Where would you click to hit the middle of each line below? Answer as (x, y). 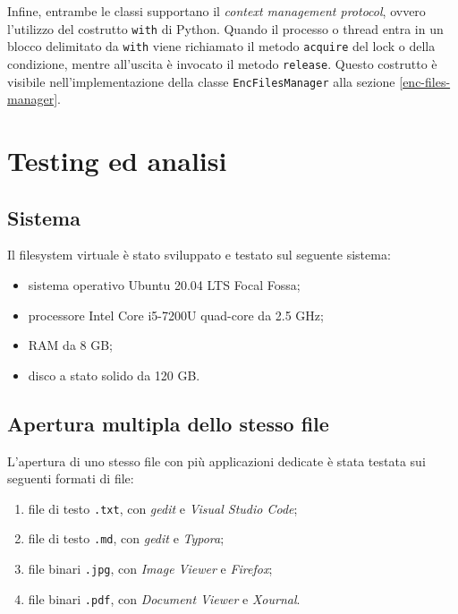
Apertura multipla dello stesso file (168, 423)
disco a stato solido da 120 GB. (114, 375)
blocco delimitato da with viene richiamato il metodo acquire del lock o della (221, 46)
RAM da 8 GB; (71, 345)
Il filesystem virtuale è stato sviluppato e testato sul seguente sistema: (199, 255)
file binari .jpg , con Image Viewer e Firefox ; (150, 569)
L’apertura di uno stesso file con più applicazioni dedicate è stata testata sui (216, 460)
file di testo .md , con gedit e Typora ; (126, 538)
